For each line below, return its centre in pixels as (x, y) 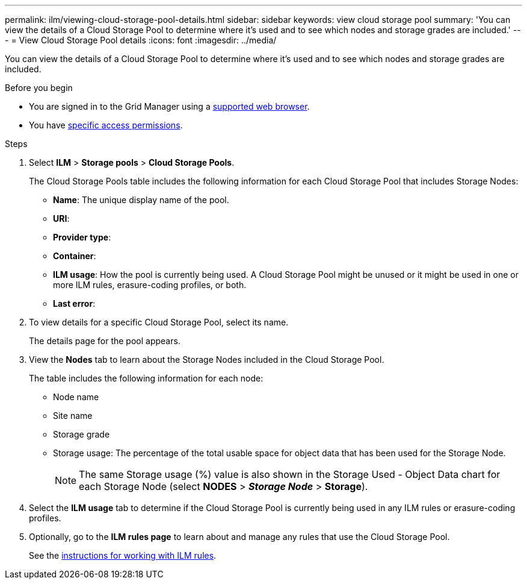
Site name (73, 416)
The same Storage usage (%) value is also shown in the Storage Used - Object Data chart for (290, 474)
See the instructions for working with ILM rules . (123, 555)
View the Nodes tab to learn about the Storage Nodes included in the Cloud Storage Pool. (207, 360)
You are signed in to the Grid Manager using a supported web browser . (169, 106)
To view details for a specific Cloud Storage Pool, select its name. (159, 322)
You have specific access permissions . (106, 125)
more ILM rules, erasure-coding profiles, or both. (150, 285)
